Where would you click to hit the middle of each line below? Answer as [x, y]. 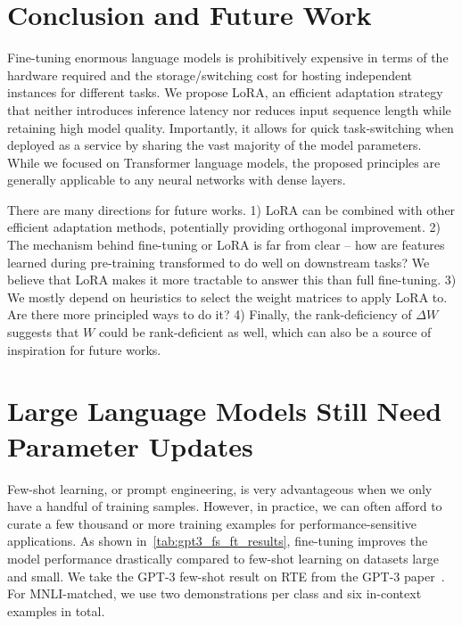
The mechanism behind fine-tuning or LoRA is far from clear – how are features [226, 245]
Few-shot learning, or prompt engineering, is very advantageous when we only [220, 488]
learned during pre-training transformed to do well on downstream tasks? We [219, 262]
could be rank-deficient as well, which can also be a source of [265, 332]
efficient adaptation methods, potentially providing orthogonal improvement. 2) [224, 227]
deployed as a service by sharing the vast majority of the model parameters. [214, 145]
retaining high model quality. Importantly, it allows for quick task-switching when [231, 127]
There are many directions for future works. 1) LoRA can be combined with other [231, 209]
